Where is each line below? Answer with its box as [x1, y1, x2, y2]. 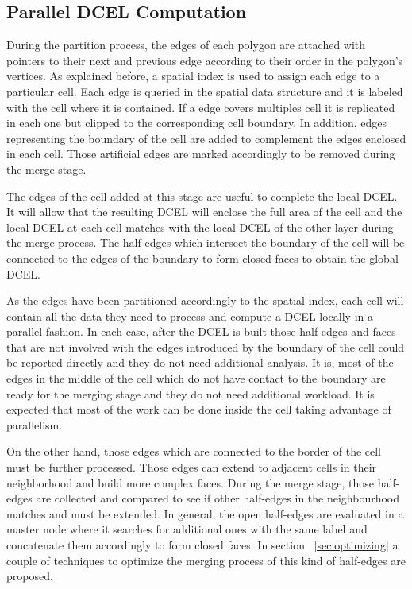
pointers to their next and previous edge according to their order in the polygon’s [6, 52, 403, 68]
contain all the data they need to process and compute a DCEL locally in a [6, 307, 373, 324]
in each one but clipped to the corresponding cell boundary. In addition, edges [6, 114, 387, 131]
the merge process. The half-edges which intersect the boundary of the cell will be [6, 234, 405, 251]
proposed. [6, 568, 53, 584]
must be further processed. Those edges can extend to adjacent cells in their [6, 459, 377, 475]
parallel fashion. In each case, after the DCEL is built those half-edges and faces [6, 323, 396, 340]
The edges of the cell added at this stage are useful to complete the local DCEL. [6, 187, 398, 204]
